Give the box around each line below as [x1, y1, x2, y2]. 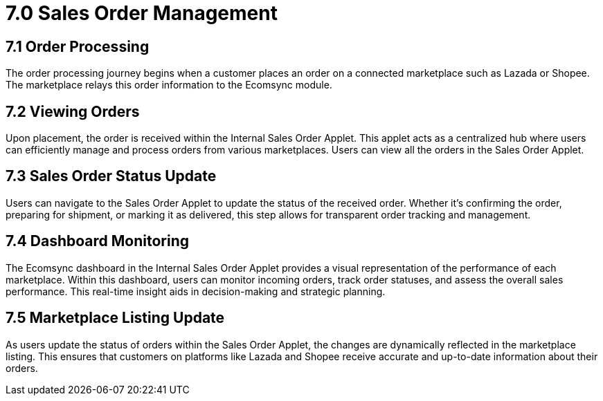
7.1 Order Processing [6, 37, 150, 55]
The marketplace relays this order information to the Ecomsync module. [6, 79, 332, 91]
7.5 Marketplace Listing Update [6, 309, 225, 327]
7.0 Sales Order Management [6, 1, 278, 25]
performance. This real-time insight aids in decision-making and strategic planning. [6, 285, 386, 297]
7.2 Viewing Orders [6, 102, 140, 120]
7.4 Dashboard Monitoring [6, 232, 189, 250]
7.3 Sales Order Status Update [6, 167, 217, 185]
